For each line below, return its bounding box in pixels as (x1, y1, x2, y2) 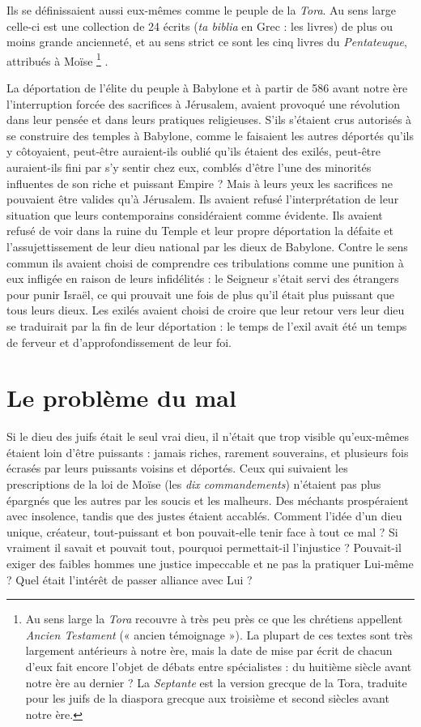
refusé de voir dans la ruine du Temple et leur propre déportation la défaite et (6, 222, 394, 239)
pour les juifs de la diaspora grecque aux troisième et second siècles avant (25, 690, 389, 707)
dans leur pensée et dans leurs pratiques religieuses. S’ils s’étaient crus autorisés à (6, 111, 412, 128)
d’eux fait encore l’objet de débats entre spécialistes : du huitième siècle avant (25, 657, 412, 674)
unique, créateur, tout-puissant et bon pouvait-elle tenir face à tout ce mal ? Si (6, 523, 398, 540)
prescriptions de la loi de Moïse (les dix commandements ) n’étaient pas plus (6, 476, 381, 493)
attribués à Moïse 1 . (6, 49, 108, 69)
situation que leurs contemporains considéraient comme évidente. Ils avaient (6, 206, 383, 223)
